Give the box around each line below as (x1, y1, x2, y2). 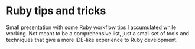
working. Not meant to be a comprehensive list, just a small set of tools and (6, 30, 190, 37)
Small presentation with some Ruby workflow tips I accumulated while (6, 24, 176, 31)
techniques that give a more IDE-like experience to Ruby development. (6, 36, 178, 43)
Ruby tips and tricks (6, 4, 106, 18)
